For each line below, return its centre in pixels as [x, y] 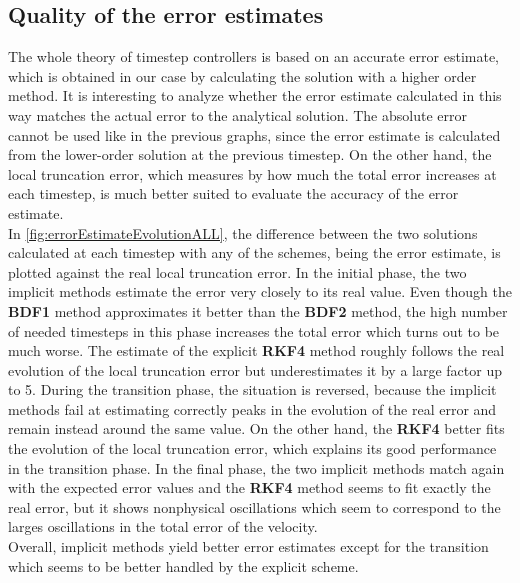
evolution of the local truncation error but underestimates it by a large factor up [255, 369]
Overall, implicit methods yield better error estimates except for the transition [248, 546]
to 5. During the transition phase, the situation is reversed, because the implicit [252, 389]
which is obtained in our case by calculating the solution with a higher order [242, 75]
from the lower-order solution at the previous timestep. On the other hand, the [250, 154]
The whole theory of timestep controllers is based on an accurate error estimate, [253, 56]
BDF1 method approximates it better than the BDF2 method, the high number [258, 310]
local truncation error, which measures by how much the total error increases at [252, 173]
